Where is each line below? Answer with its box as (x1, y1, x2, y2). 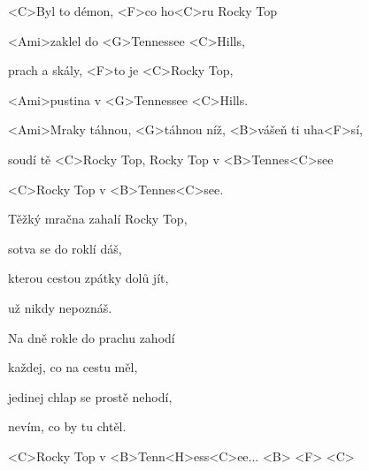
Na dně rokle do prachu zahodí (8, 328, 175, 346)
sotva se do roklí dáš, (8, 239, 122, 257)
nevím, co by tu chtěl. (8, 417, 127, 436)
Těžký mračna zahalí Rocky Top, (8, 209, 188, 228)
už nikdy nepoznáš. (8, 298, 112, 316)
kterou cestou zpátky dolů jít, (8, 269, 169, 287)
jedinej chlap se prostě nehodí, (8, 387, 173, 406)
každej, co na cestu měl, (8, 358, 138, 376)
